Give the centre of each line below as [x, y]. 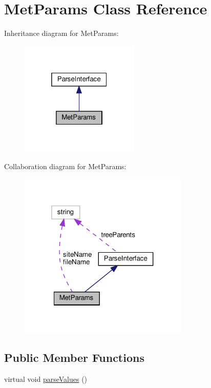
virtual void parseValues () [46, 379]
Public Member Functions [74, 358]
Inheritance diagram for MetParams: [61, 33]
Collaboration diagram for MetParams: [65, 166]
